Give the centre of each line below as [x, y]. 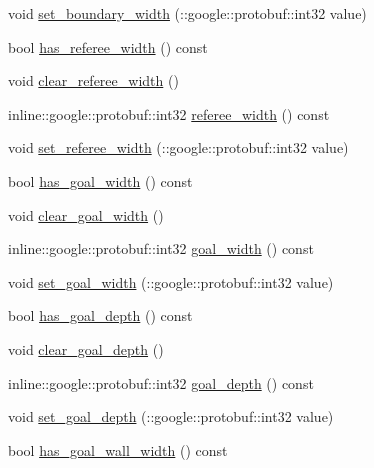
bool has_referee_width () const [108, 46]
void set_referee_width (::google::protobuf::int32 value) [178, 147]
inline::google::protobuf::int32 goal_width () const [161, 248]
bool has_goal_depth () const [100, 315]
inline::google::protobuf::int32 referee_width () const [169, 113]
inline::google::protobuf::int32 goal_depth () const [161, 382]
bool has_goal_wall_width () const [118, 449]
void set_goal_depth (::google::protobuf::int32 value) [171, 416]
